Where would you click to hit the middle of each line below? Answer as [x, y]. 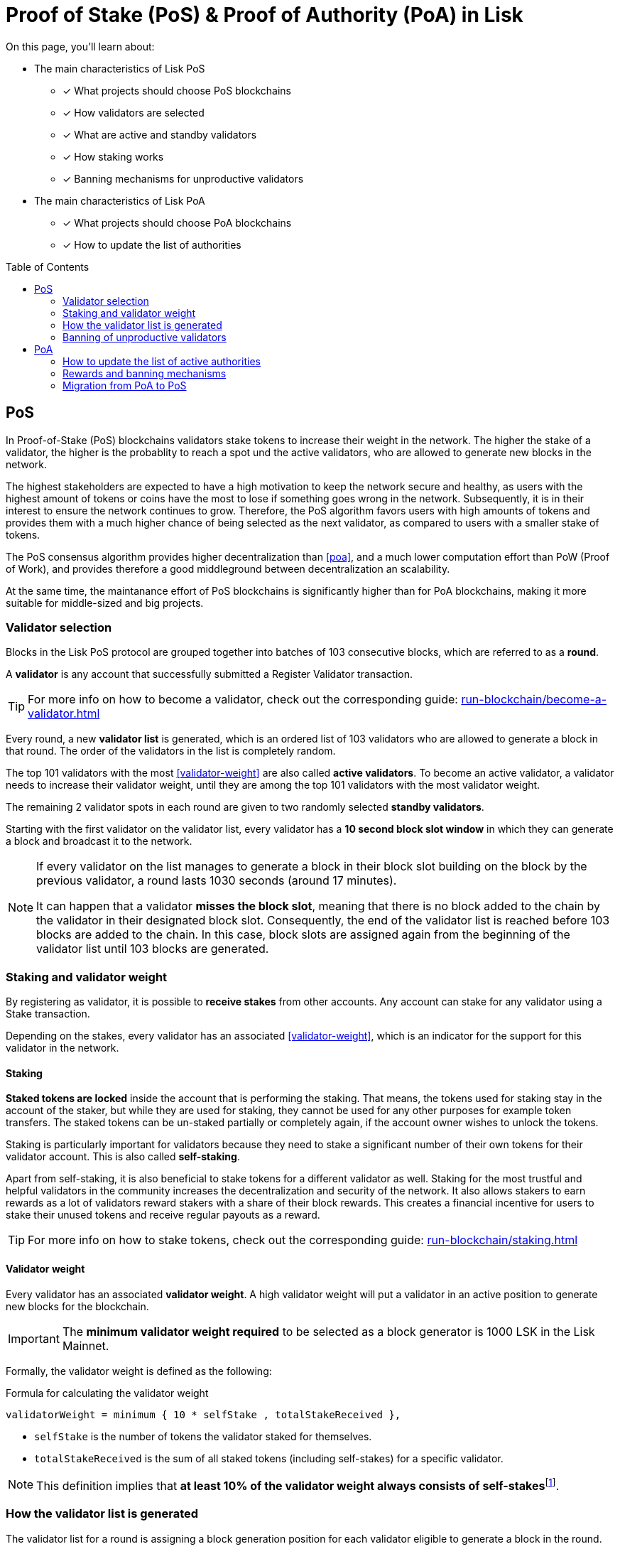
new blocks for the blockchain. [77, 1306]
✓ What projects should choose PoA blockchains [177, 222]
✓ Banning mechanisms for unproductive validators [183, 178]
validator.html [64, 714]
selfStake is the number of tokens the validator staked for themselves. [203, 1436]
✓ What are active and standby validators [160, 134]
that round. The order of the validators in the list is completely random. [171, 751]
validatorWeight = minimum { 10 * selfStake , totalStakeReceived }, [203, 1414]
